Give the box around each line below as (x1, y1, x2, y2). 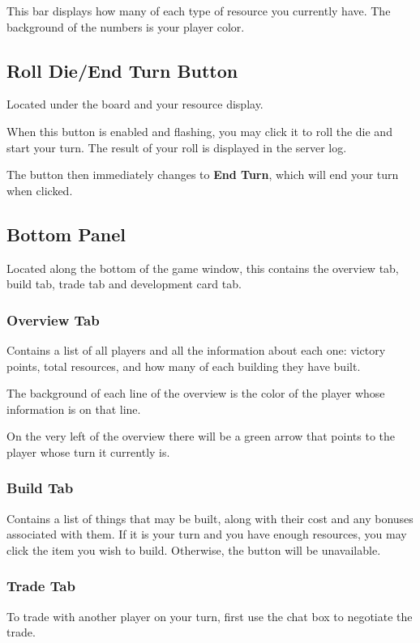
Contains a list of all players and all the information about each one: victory (6, 341, 386, 358)
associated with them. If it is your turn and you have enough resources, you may (6, 526, 407, 543)
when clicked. (6, 181, 73, 198)
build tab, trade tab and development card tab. (6, 275, 242, 292)
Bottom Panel (6, 221, 126, 246)
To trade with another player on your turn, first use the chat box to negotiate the (6, 607, 413, 624)
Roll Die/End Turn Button (6, 57, 238, 83)
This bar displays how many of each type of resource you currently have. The (6, 2, 391, 19)
